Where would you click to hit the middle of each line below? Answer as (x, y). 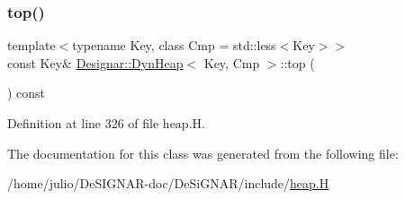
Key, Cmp (232, 62)
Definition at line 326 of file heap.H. (106, 123)
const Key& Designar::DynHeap (95, 62)
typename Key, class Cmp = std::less (174, 45)
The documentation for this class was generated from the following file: (203, 153)
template (31, 45)
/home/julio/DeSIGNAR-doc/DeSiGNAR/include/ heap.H (168, 183)
